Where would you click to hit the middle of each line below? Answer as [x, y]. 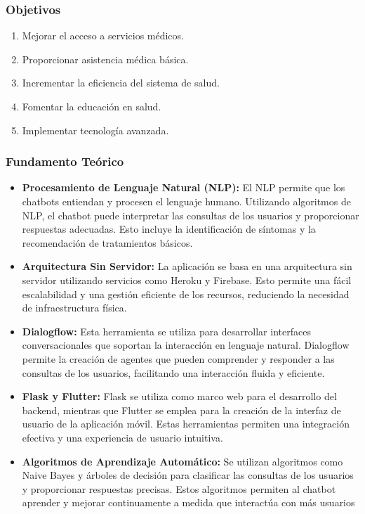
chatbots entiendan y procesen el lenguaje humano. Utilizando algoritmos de [186, 201]
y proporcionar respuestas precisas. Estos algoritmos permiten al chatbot [179, 488]
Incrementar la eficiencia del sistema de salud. [121, 83]
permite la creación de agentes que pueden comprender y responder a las [178, 358]
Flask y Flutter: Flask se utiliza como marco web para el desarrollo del [179, 396]
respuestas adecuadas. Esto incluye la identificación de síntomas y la [169, 229]
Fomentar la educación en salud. [92, 106]
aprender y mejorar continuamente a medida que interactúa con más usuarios [188, 502]
